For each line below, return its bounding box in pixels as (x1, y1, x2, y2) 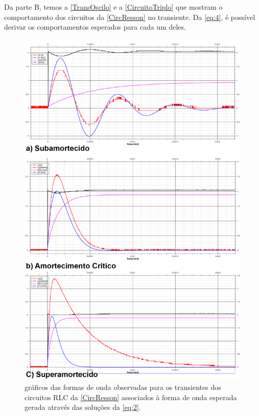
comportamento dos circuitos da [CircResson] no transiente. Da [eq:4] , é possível (4, 11, 255, 22)
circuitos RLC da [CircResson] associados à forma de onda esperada (25, 391, 237, 402)
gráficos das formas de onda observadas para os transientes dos (25, 382, 221, 392)
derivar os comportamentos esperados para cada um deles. (4, 21, 186, 32)
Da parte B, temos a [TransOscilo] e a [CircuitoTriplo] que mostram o (4, 2, 223, 12)
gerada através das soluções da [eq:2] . (25, 402, 141, 412)
